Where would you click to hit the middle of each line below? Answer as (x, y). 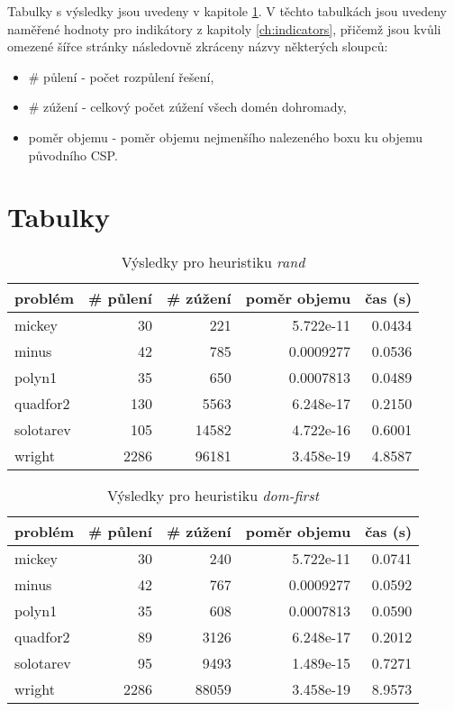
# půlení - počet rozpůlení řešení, (121, 76)
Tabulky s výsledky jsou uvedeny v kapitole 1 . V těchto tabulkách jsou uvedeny (227, 11)
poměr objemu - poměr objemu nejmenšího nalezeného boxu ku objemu (226, 137)
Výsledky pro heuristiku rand (213, 262)
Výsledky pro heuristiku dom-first (213, 496)
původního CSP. (73, 155)
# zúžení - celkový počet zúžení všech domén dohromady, (187, 107)
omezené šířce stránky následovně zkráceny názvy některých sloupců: (198, 46)
